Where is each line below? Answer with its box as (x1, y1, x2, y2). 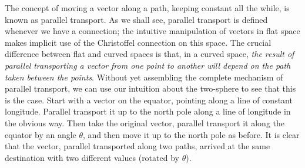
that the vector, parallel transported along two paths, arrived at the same (5, 140, 270, 152)
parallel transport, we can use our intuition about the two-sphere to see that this (5, 82, 296, 95)
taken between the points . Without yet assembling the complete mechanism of (5, 70, 283, 83)
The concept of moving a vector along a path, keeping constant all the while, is (5, 2, 290, 14)
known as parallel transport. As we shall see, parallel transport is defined (5, 13, 268, 25)
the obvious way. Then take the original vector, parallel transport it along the (5, 116, 284, 129)
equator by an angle (5, 128, 76, 140)
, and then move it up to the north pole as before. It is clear (83, 128, 300, 140)
